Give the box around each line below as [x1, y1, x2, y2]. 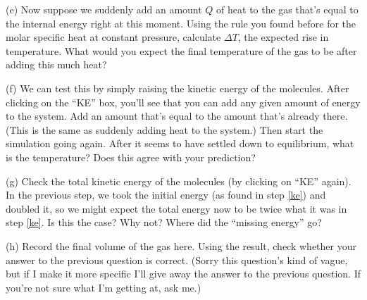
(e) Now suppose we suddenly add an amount [6, 2, 202, 16]
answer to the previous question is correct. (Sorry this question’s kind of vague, [6, 252, 348, 267]
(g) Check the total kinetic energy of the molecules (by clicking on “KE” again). [6, 173, 352, 188]
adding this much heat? [6, 57, 107, 72]
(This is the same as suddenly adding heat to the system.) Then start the [6, 122, 323, 137]
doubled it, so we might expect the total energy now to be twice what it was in [6, 201, 347, 215]
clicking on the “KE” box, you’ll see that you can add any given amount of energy [6, 94, 361, 109]
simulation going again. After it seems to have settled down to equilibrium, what [6, 136, 354, 151]
